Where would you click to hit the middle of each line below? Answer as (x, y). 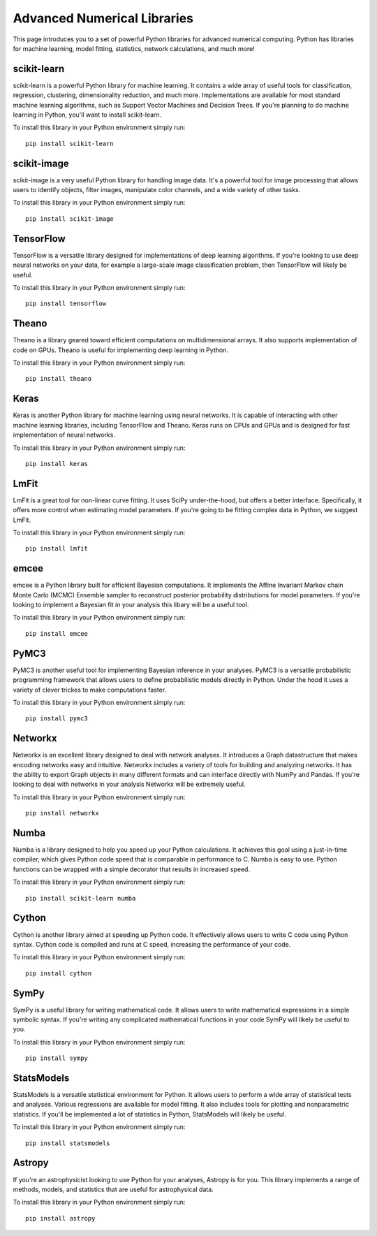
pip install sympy (57, 1058)
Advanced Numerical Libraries (103, 18)
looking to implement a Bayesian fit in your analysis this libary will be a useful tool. (131, 605)
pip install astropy (60, 1218)
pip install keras (57, 464)
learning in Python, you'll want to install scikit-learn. (87, 115)
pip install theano (59, 379)
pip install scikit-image (70, 219)
